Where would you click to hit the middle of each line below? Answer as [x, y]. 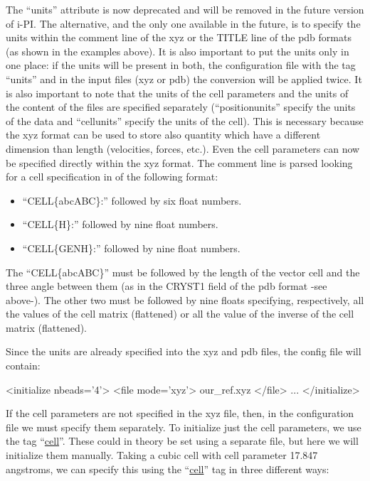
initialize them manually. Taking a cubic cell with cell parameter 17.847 [162, 455]
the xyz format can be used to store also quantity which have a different [163, 135]
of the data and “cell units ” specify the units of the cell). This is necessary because [185, 120]
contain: [23, 366]
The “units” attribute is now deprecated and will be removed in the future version [185, 9]
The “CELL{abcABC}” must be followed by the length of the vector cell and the [183, 272]
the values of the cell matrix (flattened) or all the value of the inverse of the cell [180, 314]
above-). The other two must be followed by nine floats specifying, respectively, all [185, 299]
